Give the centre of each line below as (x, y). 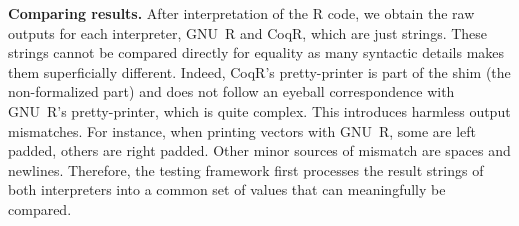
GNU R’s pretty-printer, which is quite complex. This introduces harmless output (259, 110)
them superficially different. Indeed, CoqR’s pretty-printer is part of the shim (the (259, 71)
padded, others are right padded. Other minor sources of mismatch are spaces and (259, 150)
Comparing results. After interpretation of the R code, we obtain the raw (241, 13)
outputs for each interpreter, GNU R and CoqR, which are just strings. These (248, 32)
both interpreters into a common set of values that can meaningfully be (227, 189)
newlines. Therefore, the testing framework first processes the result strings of (246, 169)
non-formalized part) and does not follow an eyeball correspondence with (231, 91)
